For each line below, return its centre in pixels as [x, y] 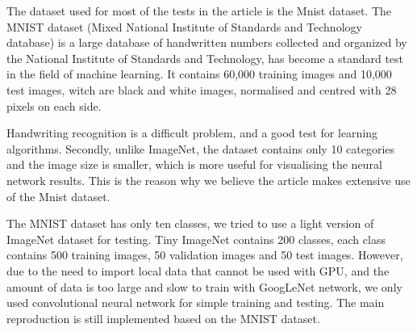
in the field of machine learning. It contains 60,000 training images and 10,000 [199, 74]
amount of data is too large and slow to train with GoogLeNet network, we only [204, 286]
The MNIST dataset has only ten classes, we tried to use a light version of [190, 223]
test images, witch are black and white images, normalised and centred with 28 [202, 89]
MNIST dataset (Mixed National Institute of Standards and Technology [184, 26]
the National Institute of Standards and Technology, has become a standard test [205, 58]
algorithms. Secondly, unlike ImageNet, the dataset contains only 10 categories [201, 148]
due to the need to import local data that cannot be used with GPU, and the [198, 270]
